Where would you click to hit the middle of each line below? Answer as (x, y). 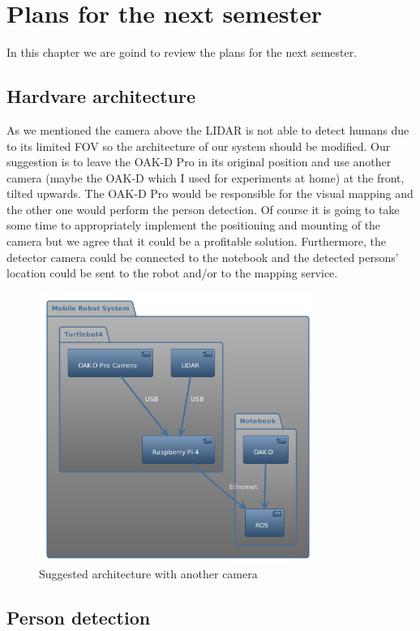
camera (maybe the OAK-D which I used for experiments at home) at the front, (206, 177)
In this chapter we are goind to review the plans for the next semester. (182, 52)
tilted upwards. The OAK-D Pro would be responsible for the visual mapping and (210, 193)
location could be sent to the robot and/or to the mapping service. (172, 273)
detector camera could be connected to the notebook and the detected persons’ (203, 257)
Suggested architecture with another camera (148, 574)
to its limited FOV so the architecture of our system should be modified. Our (199, 146)
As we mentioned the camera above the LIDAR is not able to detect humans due (208, 129)
